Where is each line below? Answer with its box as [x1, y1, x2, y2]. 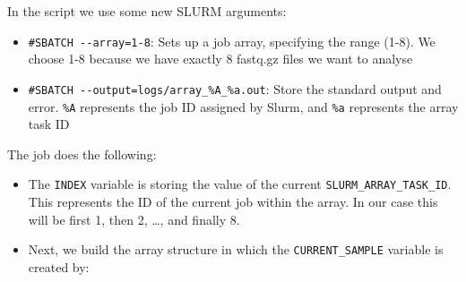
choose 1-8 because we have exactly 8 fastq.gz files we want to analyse [28, 49, 413, 68]
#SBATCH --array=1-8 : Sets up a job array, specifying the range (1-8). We [28, 31, 436, 50]
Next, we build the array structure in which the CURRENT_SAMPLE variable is [28, 240, 444, 259]
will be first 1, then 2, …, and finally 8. [28, 209, 240, 228]
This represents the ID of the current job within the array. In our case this [28, 192, 438, 210]
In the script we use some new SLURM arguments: [7, 2, 287, 20]
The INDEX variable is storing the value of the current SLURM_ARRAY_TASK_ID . [28, 175, 452, 193]
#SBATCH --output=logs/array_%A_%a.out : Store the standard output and [28, 79, 442, 98]
